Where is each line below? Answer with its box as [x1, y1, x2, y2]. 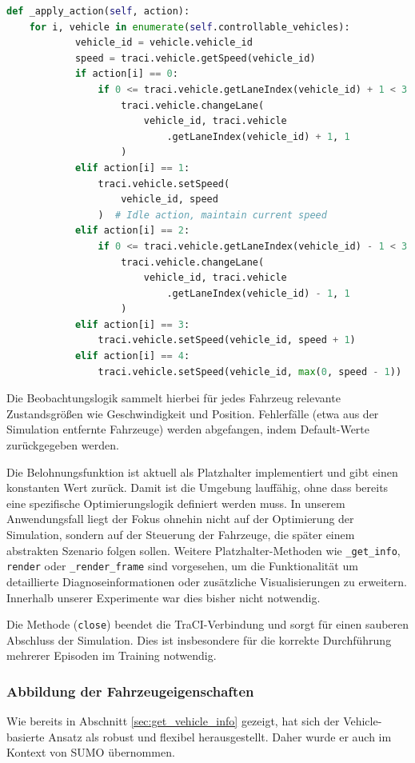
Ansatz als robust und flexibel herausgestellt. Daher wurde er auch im [48, 728, 392, 745]
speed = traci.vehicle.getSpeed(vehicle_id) [74, 52, 316, 64]
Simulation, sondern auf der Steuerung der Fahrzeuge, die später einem [6, 526, 355, 542]
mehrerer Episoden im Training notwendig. [6, 647, 217, 664]
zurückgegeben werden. [6, 437, 119, 453]
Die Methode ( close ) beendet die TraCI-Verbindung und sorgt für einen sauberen [6, 616, 409, 633]
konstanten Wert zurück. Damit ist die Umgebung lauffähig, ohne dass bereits [6, 479, 389, 496]
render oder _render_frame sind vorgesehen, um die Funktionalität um [6, 557, 358, 574]
